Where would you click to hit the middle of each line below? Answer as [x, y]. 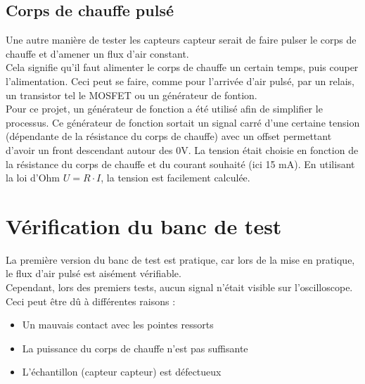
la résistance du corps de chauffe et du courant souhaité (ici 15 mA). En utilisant [180, 164]
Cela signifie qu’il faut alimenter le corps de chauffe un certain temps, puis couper [182, 67]
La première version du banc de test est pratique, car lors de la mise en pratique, [180, 259]
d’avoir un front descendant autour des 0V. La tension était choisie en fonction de [182, 149]
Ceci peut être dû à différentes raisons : [91, 301]
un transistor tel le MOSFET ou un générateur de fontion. [132, 95]
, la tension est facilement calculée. [175, 178]
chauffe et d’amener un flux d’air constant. [97, 53]
